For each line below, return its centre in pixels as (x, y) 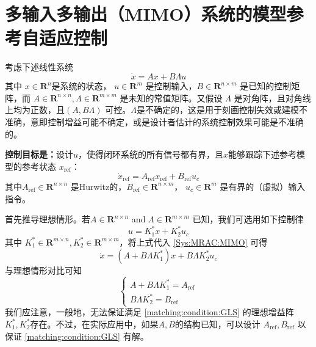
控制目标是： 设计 (39, 154)
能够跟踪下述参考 (263, 154)
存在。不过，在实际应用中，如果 (94, 323)
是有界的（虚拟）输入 (263, 186)
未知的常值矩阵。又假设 (175, 97)
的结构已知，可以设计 (217, 323)
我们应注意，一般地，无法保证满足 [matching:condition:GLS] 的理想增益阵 (149, 312)
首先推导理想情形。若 (48, 219)
